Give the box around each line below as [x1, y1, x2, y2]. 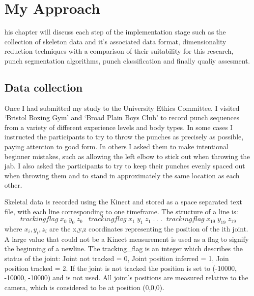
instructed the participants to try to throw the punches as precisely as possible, [4, 132, 244, 142]
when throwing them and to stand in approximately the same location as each [4, 170, 240, 180]
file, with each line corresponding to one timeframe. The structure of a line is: [4, 206, 238, 216]
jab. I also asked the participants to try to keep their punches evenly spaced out [4, 161, 245, 171]
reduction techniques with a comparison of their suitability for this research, [4, 46, 234, 56]
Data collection [4, 79, 83, 95]
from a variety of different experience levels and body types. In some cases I [4, 122, 233, 132]
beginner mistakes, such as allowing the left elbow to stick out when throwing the [4, 151, 250, 161]
